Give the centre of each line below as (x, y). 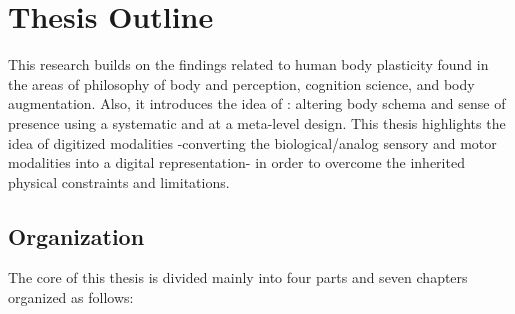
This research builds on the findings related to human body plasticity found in (248, 64)
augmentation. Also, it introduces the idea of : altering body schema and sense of (257, 103)
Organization (76, 235)
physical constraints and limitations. (119, 181)
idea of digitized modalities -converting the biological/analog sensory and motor (252, 142)
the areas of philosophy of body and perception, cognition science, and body (241, 83)
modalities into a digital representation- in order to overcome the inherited (236, 162)
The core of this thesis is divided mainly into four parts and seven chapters (238, 277)
